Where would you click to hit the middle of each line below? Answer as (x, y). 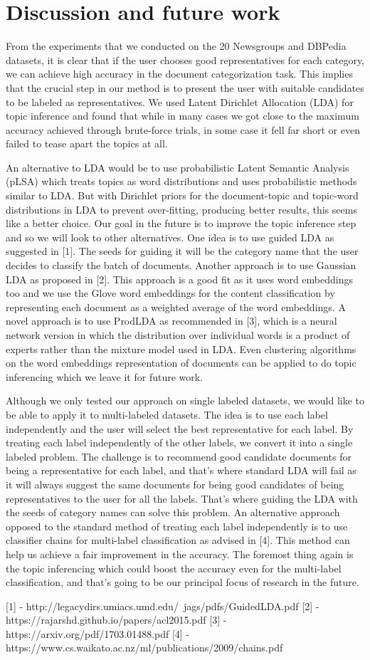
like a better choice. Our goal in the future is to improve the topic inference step (181, 223)
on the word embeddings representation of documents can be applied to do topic (181, 363)
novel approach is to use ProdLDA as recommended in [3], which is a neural (171, 321)
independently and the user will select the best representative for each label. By (180, 428)
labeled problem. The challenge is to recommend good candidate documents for (179, 456)
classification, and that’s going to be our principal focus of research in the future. (183, 582)
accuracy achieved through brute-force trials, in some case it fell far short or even (183, 129)
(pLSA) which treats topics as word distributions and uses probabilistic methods (181, 181)
